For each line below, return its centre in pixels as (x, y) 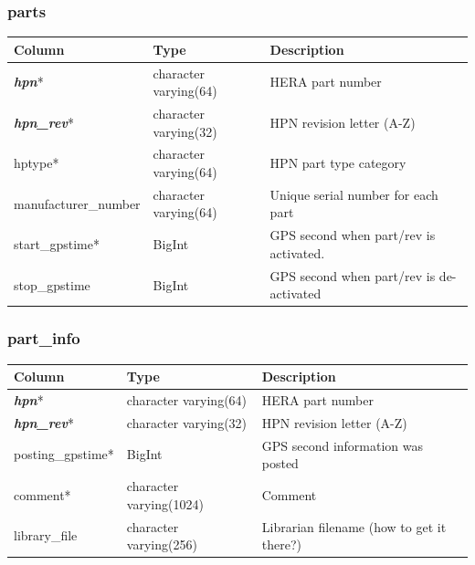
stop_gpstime (52, 284)
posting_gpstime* (64, 454)
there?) (281, 544)
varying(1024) (165, 503)
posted (280, 463)
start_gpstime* (57, 244)
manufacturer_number (77, 203)
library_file (46, 535)
